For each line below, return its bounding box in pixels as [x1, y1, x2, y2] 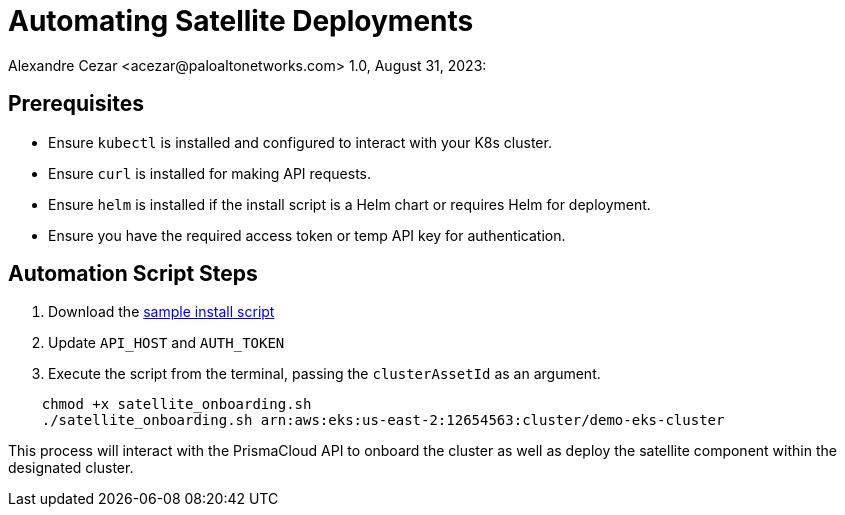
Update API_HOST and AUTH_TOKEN [48, 334, 285, 352]
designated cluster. [8, 459, 134, 477]
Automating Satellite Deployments [8, 4, 474, 38]
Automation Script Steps [8, 261, 258, 287]
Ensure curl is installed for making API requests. [48, 164, 372, 182]
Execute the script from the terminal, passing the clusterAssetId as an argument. [48, 365, 601, 383]
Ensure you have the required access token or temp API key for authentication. [48, 226, 566, 244]
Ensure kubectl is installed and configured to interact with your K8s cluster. [48, 133, 552, 151]
